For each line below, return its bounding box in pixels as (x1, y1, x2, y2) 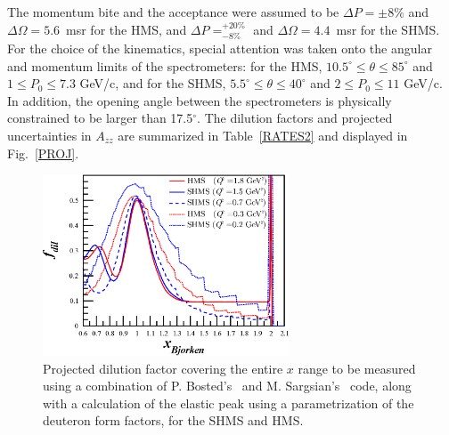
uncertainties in (7, 125, 92, 144)
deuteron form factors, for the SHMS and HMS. (43, 411, 304, 430)
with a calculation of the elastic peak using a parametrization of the (43, 393, 414, 412)
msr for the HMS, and (66, 20, 187, 38)
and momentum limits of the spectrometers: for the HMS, (7, 56, 322, 75)
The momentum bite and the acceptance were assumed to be (7, 3, 339, 20)
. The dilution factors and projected (197, 109, 393, 127)
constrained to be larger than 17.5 (7, 109, 193, 127)
